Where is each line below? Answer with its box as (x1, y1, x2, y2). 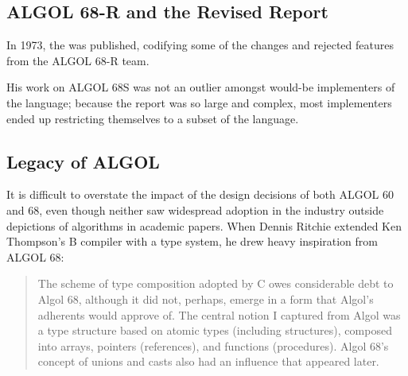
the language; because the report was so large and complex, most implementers (6, 94, 392, 110)
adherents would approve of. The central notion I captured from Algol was (37, 306, 401, 323)
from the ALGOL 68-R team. (6, 52, 150, 68)
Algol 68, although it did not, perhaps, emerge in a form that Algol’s (37, 290, 374, 307)
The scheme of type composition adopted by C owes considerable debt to (37, 275, 394, 292)
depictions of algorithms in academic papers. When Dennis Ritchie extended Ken (6, 217, 402, 234)
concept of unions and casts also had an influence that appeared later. (37, 353, 379, 370)
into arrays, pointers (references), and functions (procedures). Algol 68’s (37, 337, 389, 354)
